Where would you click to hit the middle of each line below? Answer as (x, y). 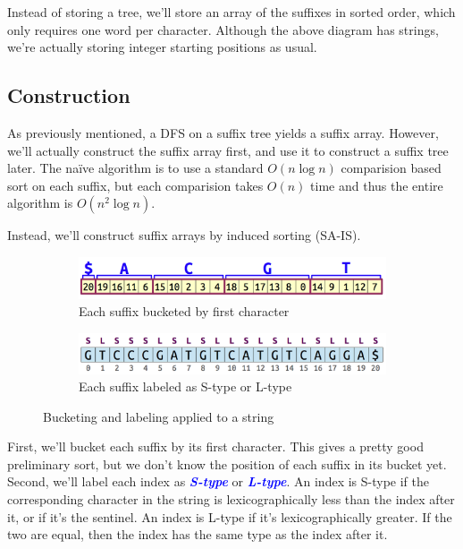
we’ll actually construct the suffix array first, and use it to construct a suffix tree (228, 150)
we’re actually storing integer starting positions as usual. (162, 47)
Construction (69, 95)
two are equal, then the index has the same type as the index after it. (198, 534)
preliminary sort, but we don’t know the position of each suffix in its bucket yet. (227, 463)
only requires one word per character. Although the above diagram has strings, (223, 29)
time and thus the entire (377, 185)
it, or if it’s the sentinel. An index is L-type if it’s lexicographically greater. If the (230, 516)
